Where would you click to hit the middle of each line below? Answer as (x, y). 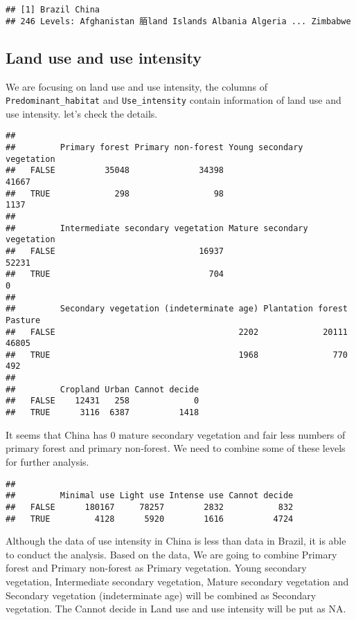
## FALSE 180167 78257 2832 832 (150, 507)
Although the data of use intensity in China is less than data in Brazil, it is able (176, 541)
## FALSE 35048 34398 (115, 171)
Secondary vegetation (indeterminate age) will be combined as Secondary (161, 595)
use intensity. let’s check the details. (82, 113)
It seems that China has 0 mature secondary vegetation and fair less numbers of (176, 434)
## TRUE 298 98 (115, 193)
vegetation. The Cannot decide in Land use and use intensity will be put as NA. (176, 609)
